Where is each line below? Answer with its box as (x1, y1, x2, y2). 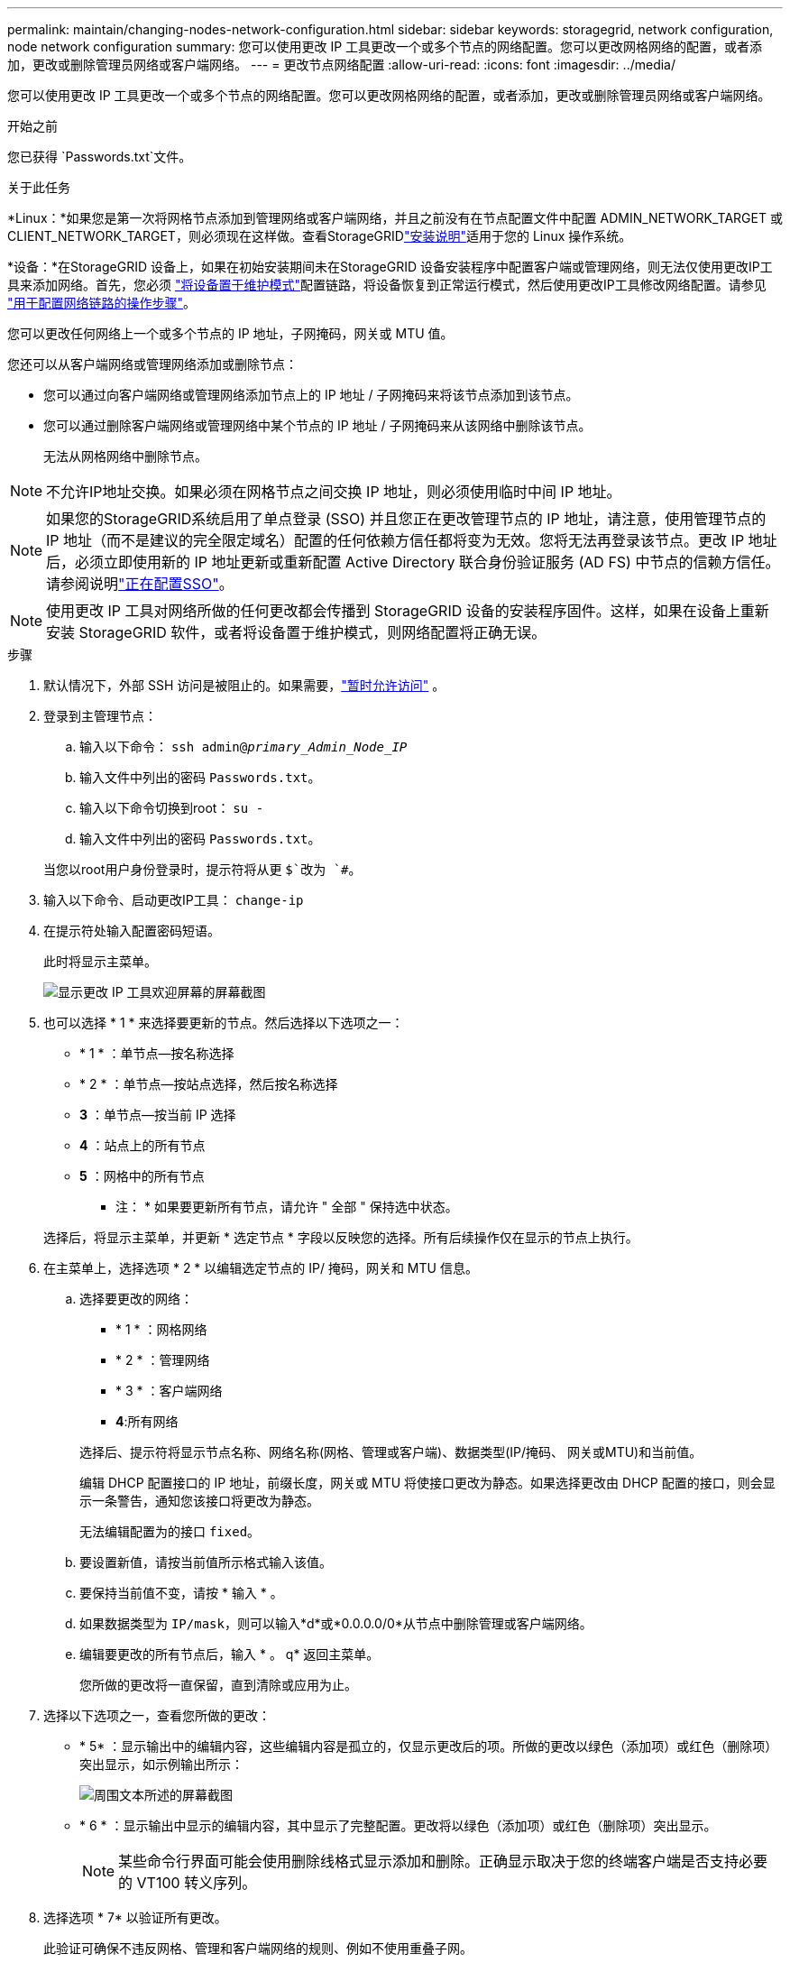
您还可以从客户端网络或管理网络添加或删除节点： (7, 356, 298, 372)
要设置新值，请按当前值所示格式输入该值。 (79, 1554, 332, 1570)
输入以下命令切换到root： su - (79, 800, 264, 816)
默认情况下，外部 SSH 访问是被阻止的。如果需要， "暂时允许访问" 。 (43, 677, 446, 693)
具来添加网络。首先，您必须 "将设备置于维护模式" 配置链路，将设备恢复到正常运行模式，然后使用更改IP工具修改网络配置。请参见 (7, 277, 767, 292)
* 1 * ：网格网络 (115, 1322, 207, 1337)
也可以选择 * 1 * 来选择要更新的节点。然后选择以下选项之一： (43, 1015, 404, 1030)
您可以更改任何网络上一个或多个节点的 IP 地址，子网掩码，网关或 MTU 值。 (7, 326, 454, 341)
